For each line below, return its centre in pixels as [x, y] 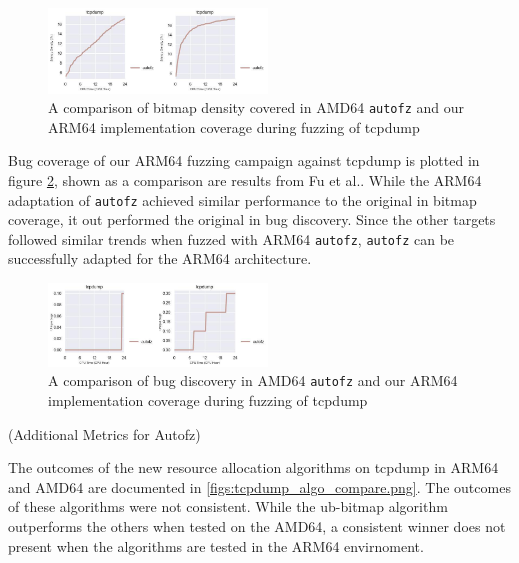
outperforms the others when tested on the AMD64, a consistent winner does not [257, 526]
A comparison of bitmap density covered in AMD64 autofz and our [256, 107]
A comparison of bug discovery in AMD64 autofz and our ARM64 [253, 380]
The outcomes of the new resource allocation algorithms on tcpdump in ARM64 [253, 467]
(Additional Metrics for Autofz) [104, 433]
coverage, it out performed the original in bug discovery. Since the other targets [252, 219]
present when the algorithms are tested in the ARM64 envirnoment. [216, 545]
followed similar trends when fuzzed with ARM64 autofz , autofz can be [231, 238]
